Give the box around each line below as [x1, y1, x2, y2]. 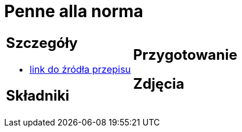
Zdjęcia [133, 75, 185, 92]
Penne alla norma [4, 1, 144, 21]
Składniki [6, 86, 70, 104]
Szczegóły [6, 34, 78, 51]
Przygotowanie [133, 46, 237, 63]
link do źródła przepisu [30, 63, 131, 75]
